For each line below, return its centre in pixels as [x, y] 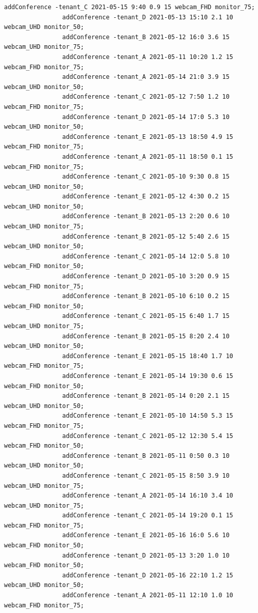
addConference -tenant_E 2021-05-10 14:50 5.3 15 [148, 416]
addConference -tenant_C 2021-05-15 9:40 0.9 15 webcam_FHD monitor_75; [130, 7]
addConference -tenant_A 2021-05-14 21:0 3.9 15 [146, 77]
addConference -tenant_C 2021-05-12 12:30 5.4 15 [148, 436]
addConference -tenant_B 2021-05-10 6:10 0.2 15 [146, 296]
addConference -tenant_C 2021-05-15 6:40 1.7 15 [146, 316]
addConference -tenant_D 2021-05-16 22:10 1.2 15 [148, 575]
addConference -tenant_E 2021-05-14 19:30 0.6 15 [148, 376]
